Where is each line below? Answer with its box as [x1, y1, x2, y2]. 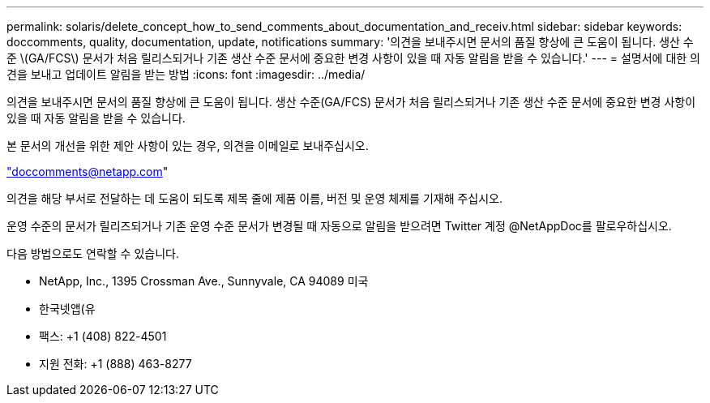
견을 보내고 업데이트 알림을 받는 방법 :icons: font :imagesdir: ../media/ [6, 67, 366, 81]
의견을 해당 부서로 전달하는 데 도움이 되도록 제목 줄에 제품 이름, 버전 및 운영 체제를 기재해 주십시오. [6, 191, 503, 205]
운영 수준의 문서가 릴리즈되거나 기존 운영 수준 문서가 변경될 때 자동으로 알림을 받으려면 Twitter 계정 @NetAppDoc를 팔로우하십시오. [6, 219, 672, 233]
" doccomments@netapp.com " [6, 165, 169, 178]
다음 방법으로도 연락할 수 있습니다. [6, 247, 179, 260]
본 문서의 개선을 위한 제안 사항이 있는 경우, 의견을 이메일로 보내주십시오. [6, 139, 369, 152]
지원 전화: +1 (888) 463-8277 [39, 357, 192, 371]
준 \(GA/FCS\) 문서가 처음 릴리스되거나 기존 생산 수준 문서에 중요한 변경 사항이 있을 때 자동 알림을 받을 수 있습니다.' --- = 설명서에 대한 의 [6, 51, 700, 65]
